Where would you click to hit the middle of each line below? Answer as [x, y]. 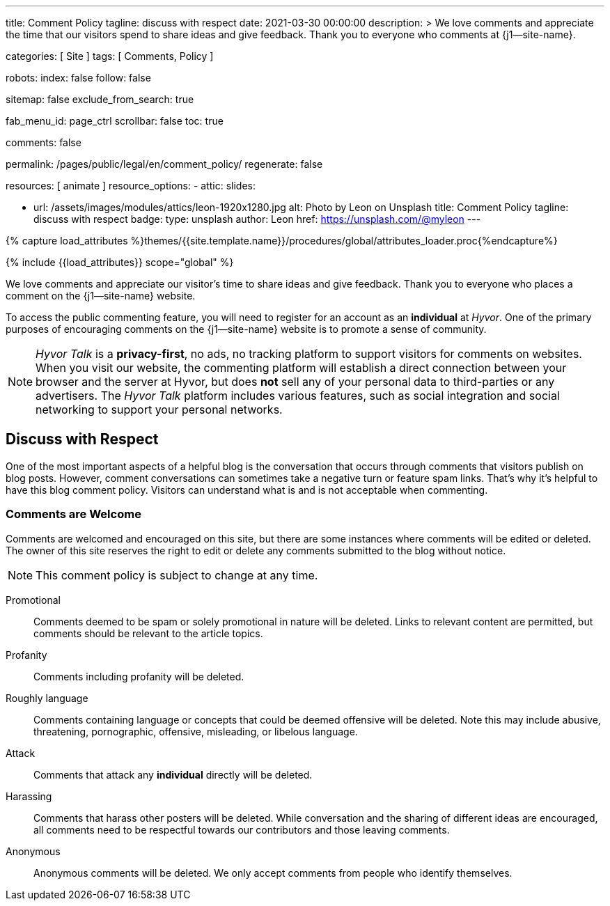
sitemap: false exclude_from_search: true [100, 99]
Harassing [29, 796]
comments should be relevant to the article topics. [148, 633]
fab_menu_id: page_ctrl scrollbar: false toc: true [115, 121]
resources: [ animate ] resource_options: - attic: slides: [131, 186]
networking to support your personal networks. [159, 409]
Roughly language [47, 698]
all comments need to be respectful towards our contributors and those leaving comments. [242, 829]
